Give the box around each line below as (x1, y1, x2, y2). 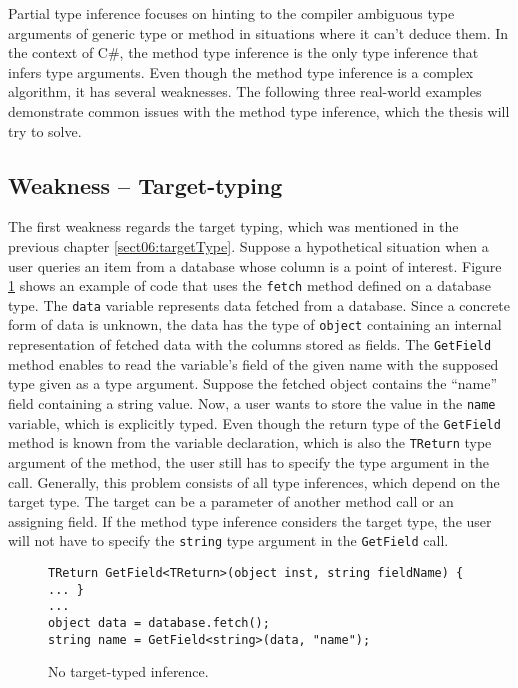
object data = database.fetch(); (48, 615, 270, 630)
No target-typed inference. (48, 661, 209, 682)
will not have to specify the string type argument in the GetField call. (8, 530, 449, 551)
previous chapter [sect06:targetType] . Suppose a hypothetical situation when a (8, 235, 489, 256)
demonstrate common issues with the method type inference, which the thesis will (8, 100, 510, 121)
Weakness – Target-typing (8, 169, 283, 200)
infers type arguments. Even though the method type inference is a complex (8, 61, 474, 82)
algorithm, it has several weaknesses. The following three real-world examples (8, 81, 482, 102)
